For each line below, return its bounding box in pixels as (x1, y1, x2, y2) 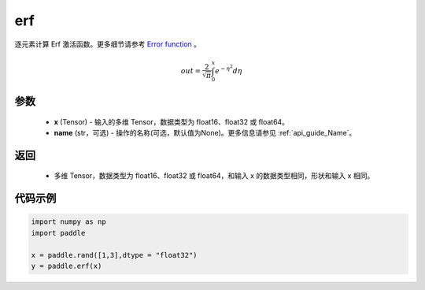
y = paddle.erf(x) (31, 262, 102, 271)
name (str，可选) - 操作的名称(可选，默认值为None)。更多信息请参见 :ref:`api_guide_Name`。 (54, 128, 357, 138)
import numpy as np (31, 217, 106, 226)
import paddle (31, 229, 86, 237)
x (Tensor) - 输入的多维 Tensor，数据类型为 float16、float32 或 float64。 (54, 117, 290, 126)
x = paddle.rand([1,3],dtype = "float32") (31, 251, 198, 259)
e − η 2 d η (215, 64, 243, 75)
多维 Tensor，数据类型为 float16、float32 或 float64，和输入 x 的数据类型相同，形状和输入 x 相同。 (54, 171, 375, 180)
